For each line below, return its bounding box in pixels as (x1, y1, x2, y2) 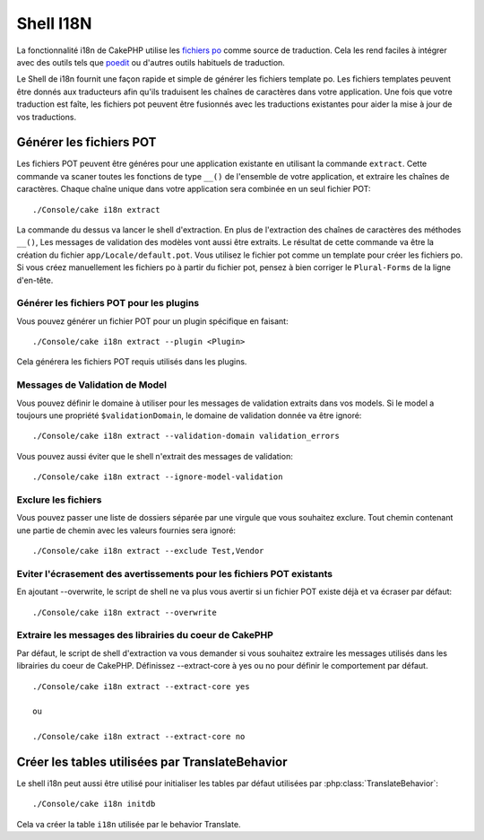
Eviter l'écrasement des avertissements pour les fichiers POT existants (16, 567, 333, 580)
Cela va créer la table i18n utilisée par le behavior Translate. (16, 818, 241, 829)
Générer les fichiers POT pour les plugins (16, 297, 200, 310)
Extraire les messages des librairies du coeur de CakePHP (16, 629, 273, 642)
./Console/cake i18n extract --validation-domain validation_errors (32, 431, 340, 442)
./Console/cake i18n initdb (32, 799, 156, 809)
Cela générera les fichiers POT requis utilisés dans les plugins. (16, 356, 247, 367)
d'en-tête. (16, 275, 54, 285)
